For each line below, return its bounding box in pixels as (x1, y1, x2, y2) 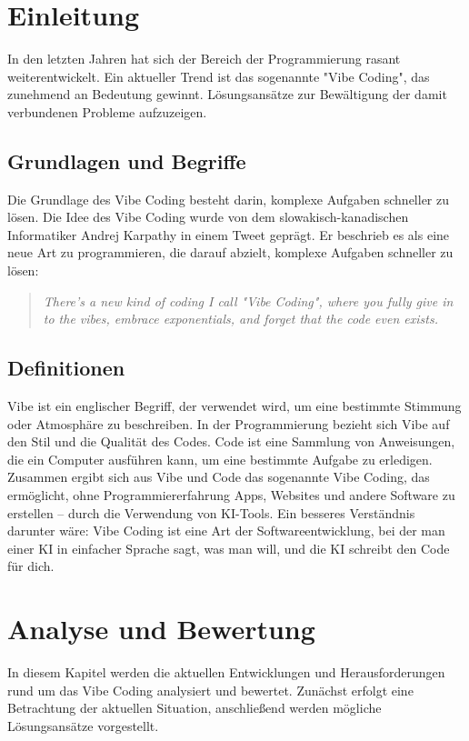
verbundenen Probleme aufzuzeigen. (7, 102, 207, 121)
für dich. (7, 556, 55, 576)
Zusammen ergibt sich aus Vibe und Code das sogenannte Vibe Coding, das (7, 467, 430, 486)
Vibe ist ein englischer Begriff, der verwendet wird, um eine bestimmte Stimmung (7, 396, 462, 416)
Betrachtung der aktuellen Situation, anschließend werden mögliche (7, 698, 382, 717)
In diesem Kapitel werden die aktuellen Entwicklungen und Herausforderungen (7, 663, 445, 682)
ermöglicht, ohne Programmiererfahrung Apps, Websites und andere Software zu (7, 486, 455, 505)
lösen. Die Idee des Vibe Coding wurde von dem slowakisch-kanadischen (7, 207, 409, 226)
